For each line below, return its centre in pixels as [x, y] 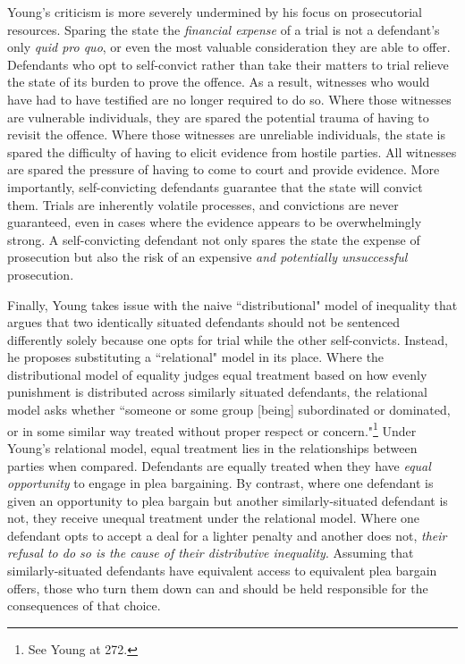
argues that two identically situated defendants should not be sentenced [204, 322]
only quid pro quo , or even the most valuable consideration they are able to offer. [229, 47]
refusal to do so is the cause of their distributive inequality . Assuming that [211, 553]
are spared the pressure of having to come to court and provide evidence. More [224, 169]
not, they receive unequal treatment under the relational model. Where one [214, 518]
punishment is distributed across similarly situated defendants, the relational [217, 392]
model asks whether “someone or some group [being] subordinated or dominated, [229, 410]
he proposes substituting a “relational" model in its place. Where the [196, 357]
